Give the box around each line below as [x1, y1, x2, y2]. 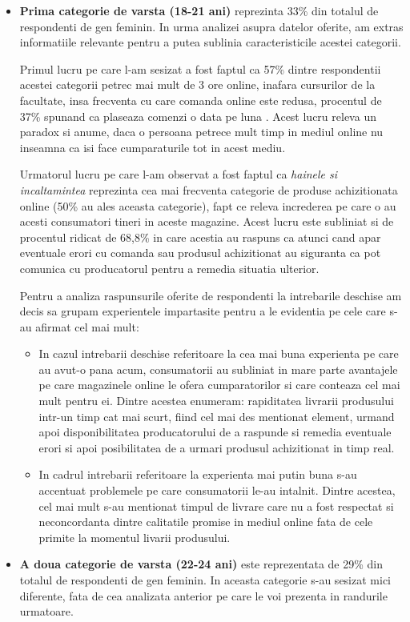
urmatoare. [19, 603, 74, 620]
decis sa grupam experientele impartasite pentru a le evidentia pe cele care [19, 303, 386, 319]
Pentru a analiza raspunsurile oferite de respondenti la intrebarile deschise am [19, 287, 402, 303]
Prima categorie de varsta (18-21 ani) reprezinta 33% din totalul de [19, 2, 379, 18]
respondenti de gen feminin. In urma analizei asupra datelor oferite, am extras [19, 18, 404, 34]
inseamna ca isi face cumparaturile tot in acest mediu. [19, 138, 286, 155]
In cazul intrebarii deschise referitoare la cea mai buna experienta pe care [38, 345, 399, 362]
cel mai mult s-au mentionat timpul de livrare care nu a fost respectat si [38, 497, 394, 514]
